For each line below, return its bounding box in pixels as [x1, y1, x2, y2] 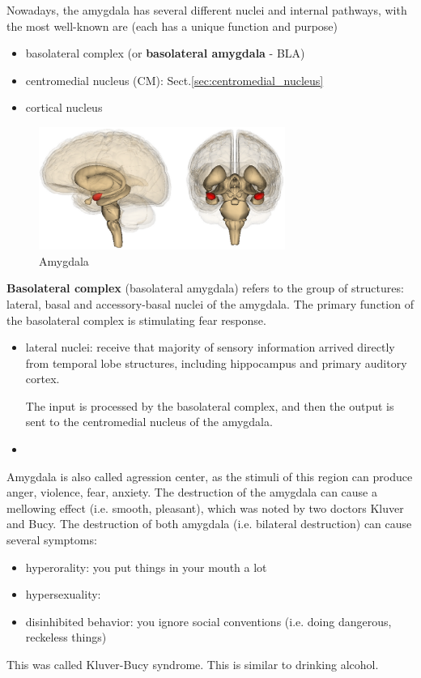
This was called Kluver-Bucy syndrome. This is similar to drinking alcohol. [6, 656, 379, 673]
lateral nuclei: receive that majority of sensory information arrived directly [25, 339, 395, 356]
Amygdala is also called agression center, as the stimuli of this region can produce [6, 467, 413, 484]
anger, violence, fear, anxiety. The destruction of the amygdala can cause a [6, 484, 377, 501]
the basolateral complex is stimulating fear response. [6, 311, 266, 328]
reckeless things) [25, 629, 107, 646]
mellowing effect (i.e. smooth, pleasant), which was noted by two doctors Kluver [6, 499, 404, 516]
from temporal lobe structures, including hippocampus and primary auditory [25, 354, 407, 371]
